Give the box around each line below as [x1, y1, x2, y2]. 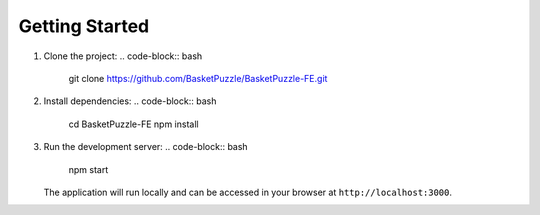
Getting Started [18, 15, 150, 37]
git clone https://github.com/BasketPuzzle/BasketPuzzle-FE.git [68, 72, 328, 84]
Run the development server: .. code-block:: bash [43, 141, 249, 153]
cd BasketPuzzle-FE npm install [68, 118, 199, 130]
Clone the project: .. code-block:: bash [43, 50, 203, 62]
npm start [68, 163, 109, 175]
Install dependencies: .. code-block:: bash [43, 95, 217, 107]
